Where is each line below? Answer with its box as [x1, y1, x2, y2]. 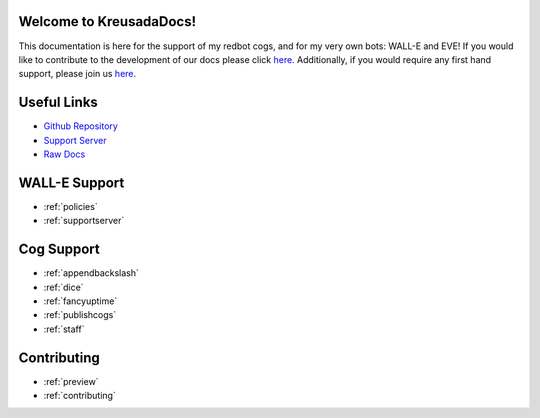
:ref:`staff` [43, 323, 85, 335]
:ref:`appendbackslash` [43, 267, 140, 279]
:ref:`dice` [43, 281, 84, 293]
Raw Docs [43, 148, 86, 160]
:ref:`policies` [43, 200, 99, 212]
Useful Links [18, 94, 99, 111]
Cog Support [18, 241, 100, 258]
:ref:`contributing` [43, 390, 117, 402]
